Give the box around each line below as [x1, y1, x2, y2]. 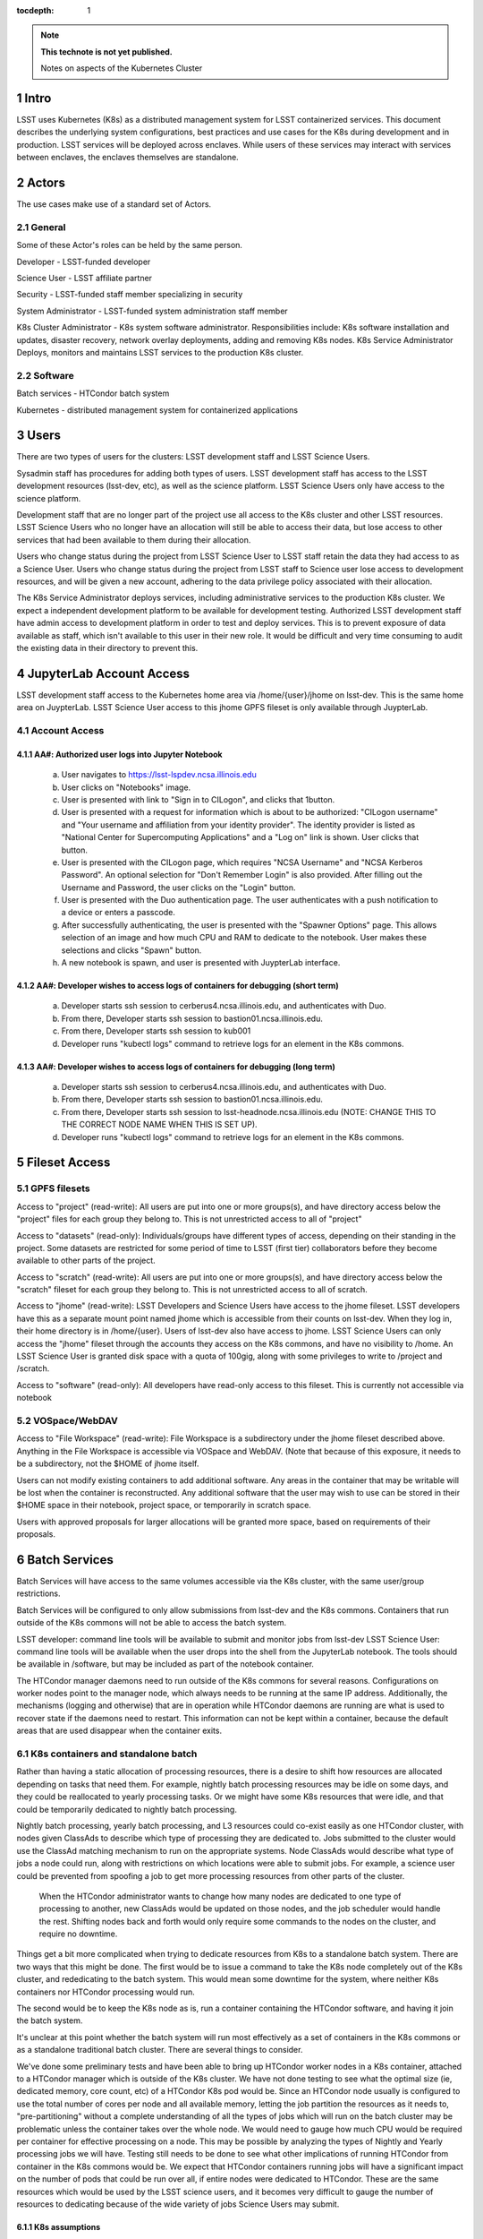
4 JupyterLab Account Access [16, 665, 191, 681]
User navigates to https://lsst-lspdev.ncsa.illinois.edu [61, 769, 257, 780]
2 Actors [16, 176, 66, 191]
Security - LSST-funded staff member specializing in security [16, 289, 243, 300]
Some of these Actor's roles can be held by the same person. [16, 240, 243, 251]
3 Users [16, 428, 62, 443]
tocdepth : [16, 5, 55, 15]
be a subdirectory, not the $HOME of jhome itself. [16, 1458, 199, 1469]
